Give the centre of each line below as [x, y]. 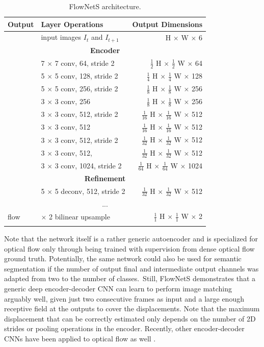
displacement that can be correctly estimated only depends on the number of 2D [130, 318]
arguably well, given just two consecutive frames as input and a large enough [124, 298]
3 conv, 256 [72, 101]
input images [61, 37]
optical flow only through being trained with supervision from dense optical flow [129, 248]
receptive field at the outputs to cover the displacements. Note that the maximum [132, 308]
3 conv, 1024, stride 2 [88, 165]
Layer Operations [72, 24]
